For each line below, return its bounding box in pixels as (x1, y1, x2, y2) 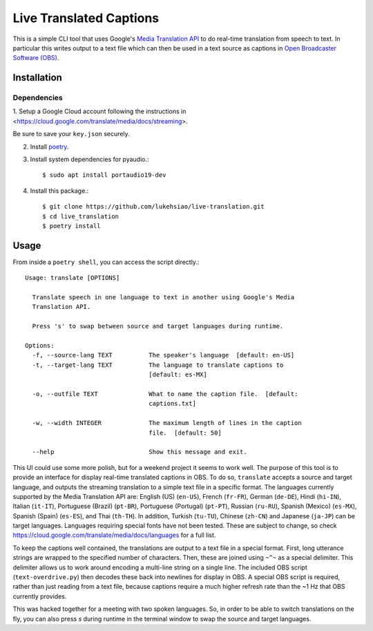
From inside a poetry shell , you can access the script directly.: (12, 258, 200, 266)
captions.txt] (149, 399, 197, 408)
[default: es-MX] (149, 370, 207, 379)
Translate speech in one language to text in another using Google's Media (32, 294, 295, 301)
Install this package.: (30, 187, 89, 195)
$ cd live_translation (42, 212, 119, 220)
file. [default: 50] (149, 428, 222, 437)
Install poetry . (30, 142, 69, 151)
